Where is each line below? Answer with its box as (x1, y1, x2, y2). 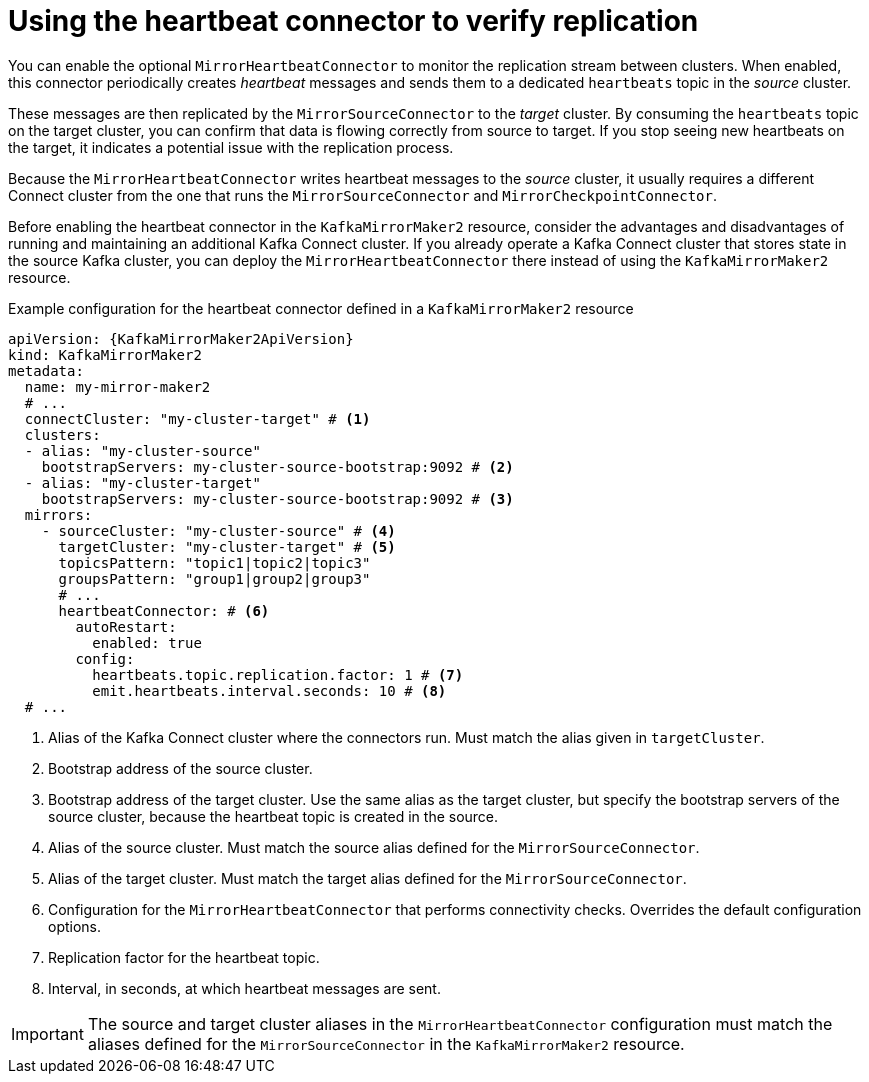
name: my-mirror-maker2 (24, 378, 211, 395)
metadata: (8, 362, 84, 379)
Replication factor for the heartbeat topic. (48, 948, 320, 966)
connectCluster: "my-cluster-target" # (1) (24, 410, 371, 427)
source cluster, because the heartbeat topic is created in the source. (48, 807, 499, 825)
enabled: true (92, 634, 202, 651)
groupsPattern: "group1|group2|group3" (58, 570, 371, 587)
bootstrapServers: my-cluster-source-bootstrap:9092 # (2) (41, 458, 514, 475)
